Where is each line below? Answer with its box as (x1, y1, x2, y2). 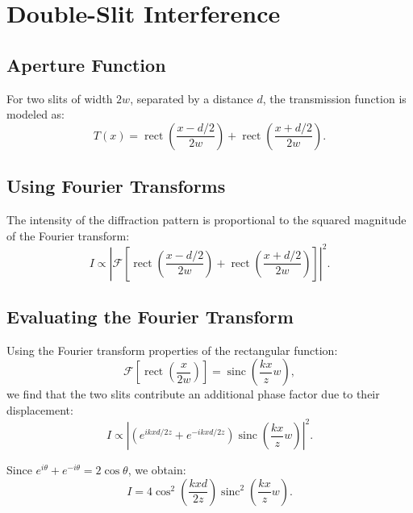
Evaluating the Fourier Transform (6, 304, 294, 329)
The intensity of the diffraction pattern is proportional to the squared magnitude (6, 211, 407, 227)
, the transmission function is (262, 90, 407, 106)
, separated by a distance (130, 90, 253, 106)
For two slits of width (6, 90, 113, 106)
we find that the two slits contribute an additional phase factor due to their (6, 386, 380, 402)
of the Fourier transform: (6, 227, 130, 244)
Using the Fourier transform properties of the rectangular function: (6, 341, 338, 358)
